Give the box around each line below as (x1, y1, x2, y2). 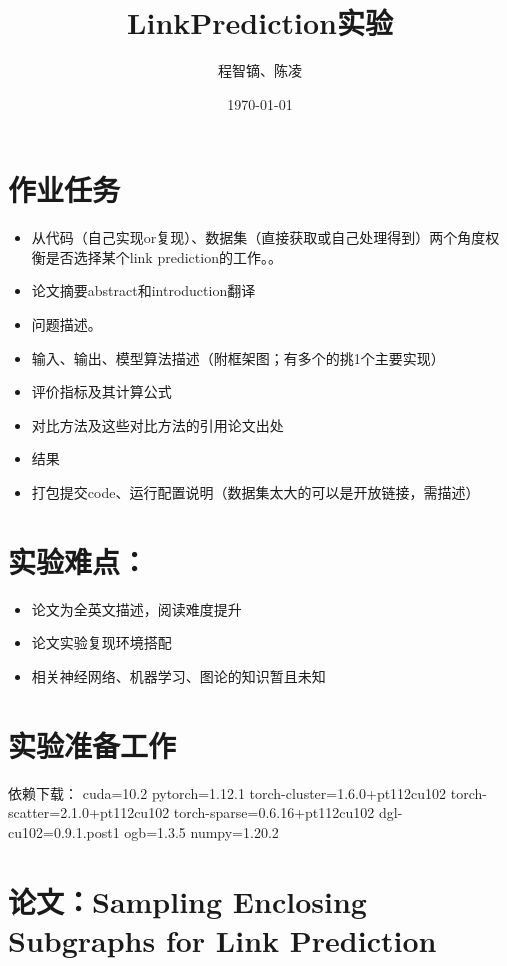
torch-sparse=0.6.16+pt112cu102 (173, 802, 375, 823)
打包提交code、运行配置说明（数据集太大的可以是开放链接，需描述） (31, 482, 480, 502)
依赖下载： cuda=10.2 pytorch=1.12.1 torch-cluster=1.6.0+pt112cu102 (8, 782, 447, 803)
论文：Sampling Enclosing (8, 880, 367, 921)
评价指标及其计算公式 (31, 381, 172, 402)
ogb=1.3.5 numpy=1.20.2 (124, 821, 279, 842)
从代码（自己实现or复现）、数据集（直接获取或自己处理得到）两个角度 (31, 227, 486, 248)
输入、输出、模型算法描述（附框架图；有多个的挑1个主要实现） (31, 347, 445, 368)
